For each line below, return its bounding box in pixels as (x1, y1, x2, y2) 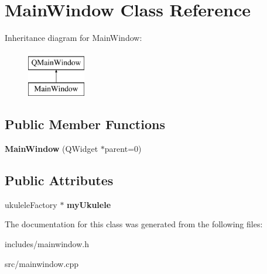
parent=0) (104, 143, 142, 155)
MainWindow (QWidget (5, 143, 98, 155)
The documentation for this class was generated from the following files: (5, 218, 263, 230)
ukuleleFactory (5, 198, 57, 210)
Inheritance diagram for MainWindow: (5, 32, 142, 44)
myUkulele (67, 198, 111, 210)
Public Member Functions (5, 115, 165, 133)
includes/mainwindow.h (5, 238, 89, 250)
